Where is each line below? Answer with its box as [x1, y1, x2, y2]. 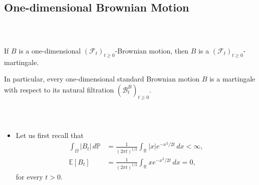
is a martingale [209, 73, 255, 84]
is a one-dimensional [19, 45, 81, 55]
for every [16, 171, 43, 181]
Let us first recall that [16, 130, 84, 140]
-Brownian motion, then [115, 45, 189, 55]
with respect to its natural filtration [4, 84, 114, 94]
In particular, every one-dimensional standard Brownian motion [4, 73, 200, 84]
